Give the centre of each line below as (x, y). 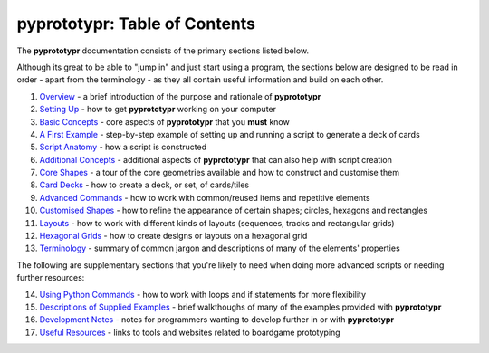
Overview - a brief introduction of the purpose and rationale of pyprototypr (180, 96)
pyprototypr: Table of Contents (136, 24)
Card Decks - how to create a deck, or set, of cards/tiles (144, 185)
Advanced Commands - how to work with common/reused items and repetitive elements (205, 197)
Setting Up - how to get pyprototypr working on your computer (158, 110)
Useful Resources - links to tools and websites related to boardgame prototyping (190, 332)
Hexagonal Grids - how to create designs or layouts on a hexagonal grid (173, 236)
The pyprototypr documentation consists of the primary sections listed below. (163, 51)
